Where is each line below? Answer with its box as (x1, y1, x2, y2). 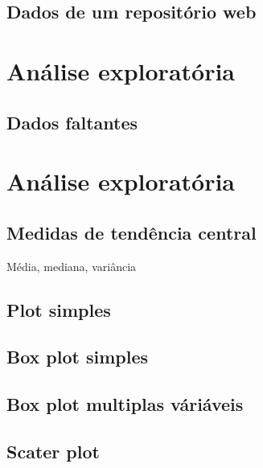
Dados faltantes (6, 109, 138, 134)
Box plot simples (6, 344, 149, 369)
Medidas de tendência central (6, 220, 257, 244)
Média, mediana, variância (6, 257, 137, 274)
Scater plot (6, 438, 100, 463)
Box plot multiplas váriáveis (6, 392, 244, 417)
